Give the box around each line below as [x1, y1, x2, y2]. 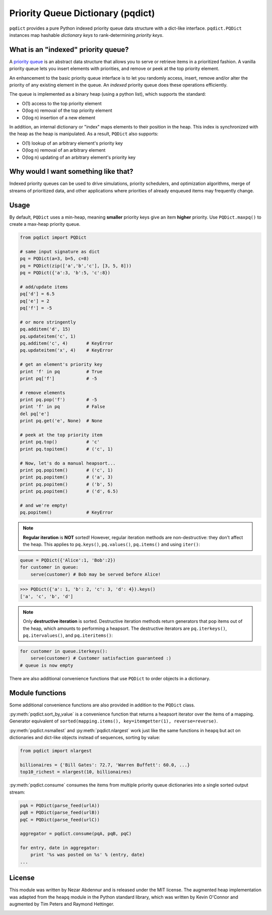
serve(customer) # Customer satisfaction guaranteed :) [30, 656, 172, 661]
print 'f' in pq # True [20, 368, 103, 374]
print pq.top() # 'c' [20, 439, 100, 445]
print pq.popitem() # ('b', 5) [20, 481, 113, 487]
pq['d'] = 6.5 [20, 291, 55, 297]
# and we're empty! [20, 502, 68, 508]
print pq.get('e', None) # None [20, 418, 103, 424]
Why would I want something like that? [9, 167, 133, 176]
